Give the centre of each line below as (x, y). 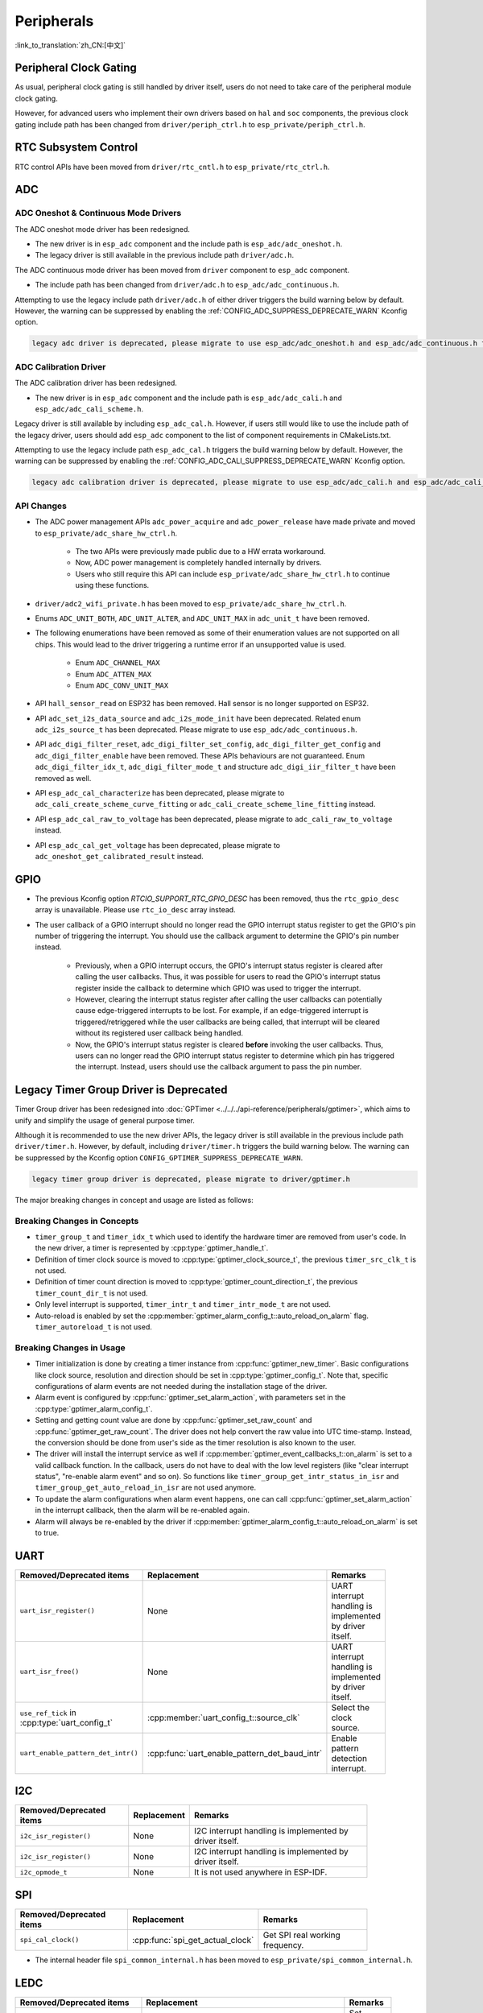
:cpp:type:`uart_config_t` (66, 1722)
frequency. (283, 1945)
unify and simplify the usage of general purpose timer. (105, 1120)
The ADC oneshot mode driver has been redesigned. (103, 229)
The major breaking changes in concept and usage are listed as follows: (134, 1200)
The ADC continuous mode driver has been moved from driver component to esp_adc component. (182, 270)
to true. (47, 1533)
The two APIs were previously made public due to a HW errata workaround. (200, 551)
